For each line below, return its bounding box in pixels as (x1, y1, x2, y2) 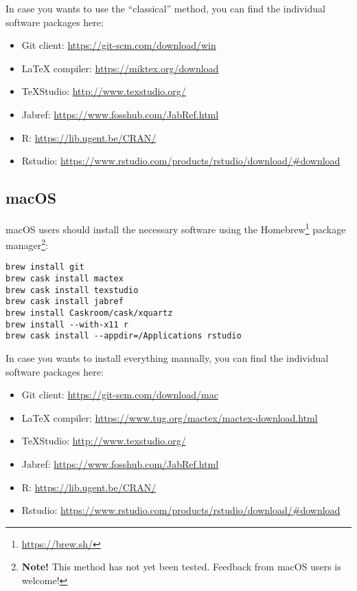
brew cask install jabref (5, 297, 124, 307)
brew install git (5, 262, 84, 272)
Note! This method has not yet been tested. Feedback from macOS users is (21, 559, 341, 574)
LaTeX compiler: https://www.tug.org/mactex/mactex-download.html (21, 410, 318, 425)
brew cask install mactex (5, 274, 124, 284)
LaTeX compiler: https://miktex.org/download (21, 61, 219, 75)
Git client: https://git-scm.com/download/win (21, 38, 216, 52)
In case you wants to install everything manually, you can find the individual (5, 351, 329, 365)
